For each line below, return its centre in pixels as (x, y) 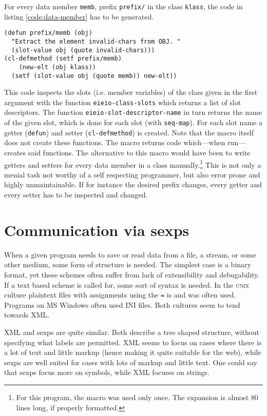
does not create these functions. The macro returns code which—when (115, 142)
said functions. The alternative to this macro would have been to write (139, 152)
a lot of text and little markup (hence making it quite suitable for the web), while (133, 352)
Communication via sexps (97, 230)
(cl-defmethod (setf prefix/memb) (63, 59)
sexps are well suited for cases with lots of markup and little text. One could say (131, 362)
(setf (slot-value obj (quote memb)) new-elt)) (94, 76)
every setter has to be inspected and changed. (76, 195)
